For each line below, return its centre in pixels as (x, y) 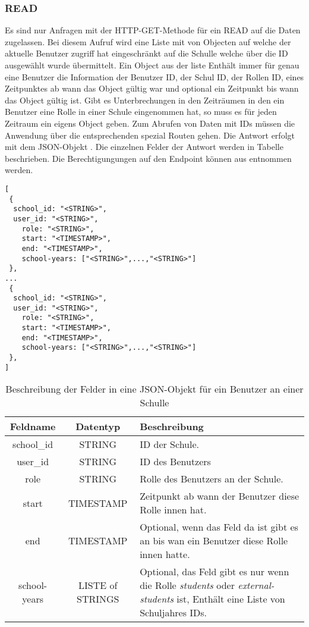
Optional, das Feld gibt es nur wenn (215, 572)
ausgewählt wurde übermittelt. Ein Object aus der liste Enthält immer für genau (152, 65)
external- (256, 585)
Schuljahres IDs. (174, 613)
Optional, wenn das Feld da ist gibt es (219, 527)
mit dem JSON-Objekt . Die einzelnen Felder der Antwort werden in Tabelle (144, 147)
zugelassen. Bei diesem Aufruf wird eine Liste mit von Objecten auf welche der (148, 41)
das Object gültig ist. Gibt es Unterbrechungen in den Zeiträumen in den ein (145, 100)
